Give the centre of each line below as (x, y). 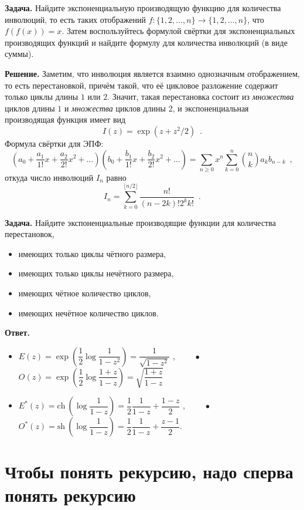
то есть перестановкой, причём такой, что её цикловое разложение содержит (141, 85)
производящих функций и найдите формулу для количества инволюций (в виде (146, 42)
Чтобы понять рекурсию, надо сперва (149, 472)
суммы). (19, 54)
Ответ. (17, 332)
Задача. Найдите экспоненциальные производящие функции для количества (140, 222)
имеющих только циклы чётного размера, (92, 253)
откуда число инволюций (49, 177)
